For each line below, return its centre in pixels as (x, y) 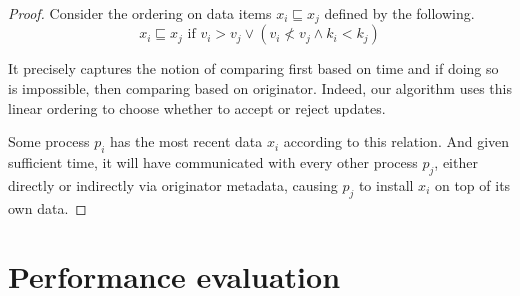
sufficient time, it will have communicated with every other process (213, 162)
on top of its (472, 184)
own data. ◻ (47, 207)
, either (456, 162)
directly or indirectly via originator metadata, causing (173, 184)
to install (386, 184)
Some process (49, 141)
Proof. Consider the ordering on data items (140, 13)
